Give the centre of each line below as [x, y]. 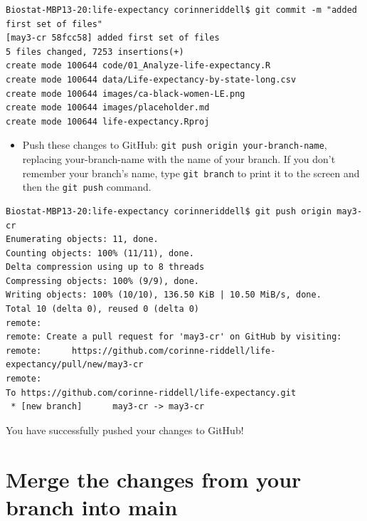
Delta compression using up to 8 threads [105, 267]
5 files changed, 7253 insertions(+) [95, 52]
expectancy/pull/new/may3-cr [75, 365]
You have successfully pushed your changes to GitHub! [125, 430]
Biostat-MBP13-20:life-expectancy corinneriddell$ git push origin [169, 211]
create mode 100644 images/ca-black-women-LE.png [126, 94]
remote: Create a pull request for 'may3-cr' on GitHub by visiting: [174, 337]
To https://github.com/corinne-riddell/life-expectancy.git [151, 393]
